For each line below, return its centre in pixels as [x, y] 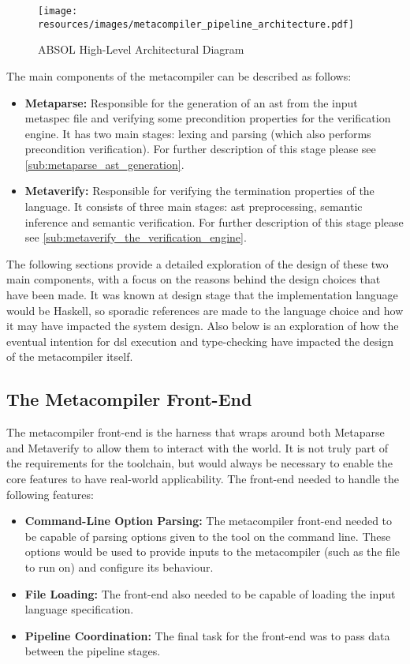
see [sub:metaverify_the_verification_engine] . [136, 237]
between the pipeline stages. [93, 651]
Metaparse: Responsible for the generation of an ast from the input [191, 102]
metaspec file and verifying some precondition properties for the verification [208, 118]
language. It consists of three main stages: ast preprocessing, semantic [194, 206]
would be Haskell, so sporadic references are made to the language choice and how [205, 310]
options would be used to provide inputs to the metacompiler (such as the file [212, 551]
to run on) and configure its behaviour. [119, 566]
